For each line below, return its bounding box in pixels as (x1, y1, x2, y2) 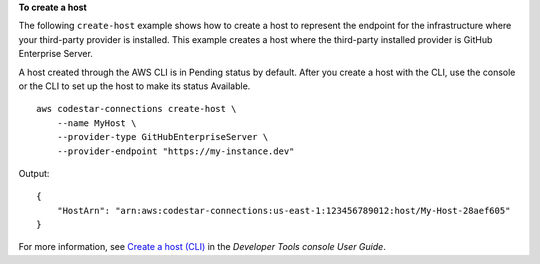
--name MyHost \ (56, 117, 137, 129)
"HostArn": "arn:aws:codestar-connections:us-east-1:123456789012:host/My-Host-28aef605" (56, 205, 511, 216)
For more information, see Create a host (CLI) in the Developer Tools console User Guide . (18, 241, 387, 253)
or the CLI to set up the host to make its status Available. (18, 80, 251, 92)
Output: (18, 167, 50, 179)
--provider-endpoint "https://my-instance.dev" (56, 145, 295, 157)
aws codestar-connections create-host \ (36, 103, 237, 115)
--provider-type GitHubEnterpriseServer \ (56, 131, 269, 143)
